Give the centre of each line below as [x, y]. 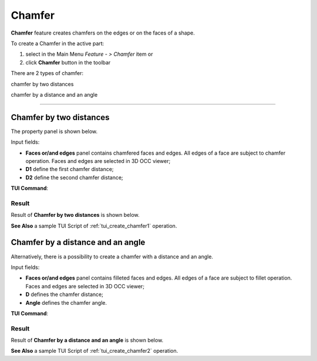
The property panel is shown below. [54, 131]
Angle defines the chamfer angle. [66, 302]
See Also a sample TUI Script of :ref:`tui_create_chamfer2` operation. [95, 351]
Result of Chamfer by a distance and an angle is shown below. [87, 340]
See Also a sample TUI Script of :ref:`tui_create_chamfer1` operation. [94, 226]
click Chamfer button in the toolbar [68, 62]
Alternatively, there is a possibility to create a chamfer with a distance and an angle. [112, 256]
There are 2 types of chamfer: [47, 73]
